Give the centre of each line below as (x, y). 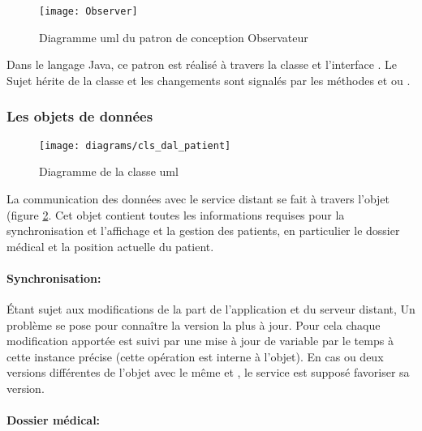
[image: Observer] (88, 11)
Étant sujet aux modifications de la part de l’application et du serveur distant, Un (211, 309)
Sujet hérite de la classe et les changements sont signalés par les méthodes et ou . (209, 80)
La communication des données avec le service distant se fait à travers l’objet (198, 198)
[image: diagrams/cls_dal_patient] (135, 145)
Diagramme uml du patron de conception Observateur (174, 37)
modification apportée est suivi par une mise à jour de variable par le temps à (200, 341)
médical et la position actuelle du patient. (110, 246)
